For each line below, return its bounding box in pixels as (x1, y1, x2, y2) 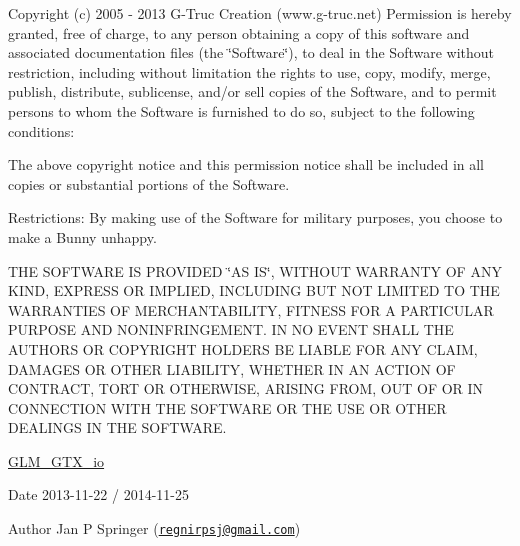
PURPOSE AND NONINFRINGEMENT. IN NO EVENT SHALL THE (8, 319, 454, 340)
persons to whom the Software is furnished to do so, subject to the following (8, 100, 475, 121)
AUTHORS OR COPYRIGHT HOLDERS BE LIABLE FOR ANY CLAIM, (8, 338, 478, 359)
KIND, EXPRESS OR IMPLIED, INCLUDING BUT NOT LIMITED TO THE (8, 280, 500, 301)
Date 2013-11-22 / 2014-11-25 (8, 484, 189, 505)
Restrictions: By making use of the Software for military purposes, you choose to (8, 207, 503, 228)
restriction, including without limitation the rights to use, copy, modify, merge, (8, 61, 491, 82)
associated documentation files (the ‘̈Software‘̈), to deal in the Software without (8, 42, 495, 63)
